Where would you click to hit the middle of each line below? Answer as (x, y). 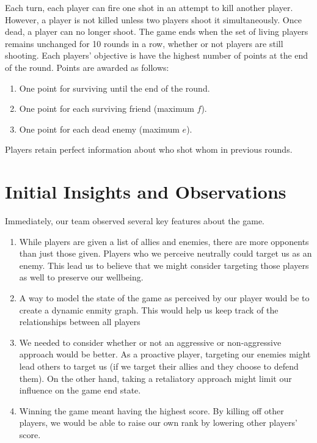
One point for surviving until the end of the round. (115, 88)
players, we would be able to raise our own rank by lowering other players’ (158, 423)
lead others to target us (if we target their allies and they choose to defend (159, 366)
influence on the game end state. (80, 390)
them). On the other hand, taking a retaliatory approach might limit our (155, 378)
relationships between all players (80, 322)
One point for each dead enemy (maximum (99, 129)
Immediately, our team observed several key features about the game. (135, 221)
